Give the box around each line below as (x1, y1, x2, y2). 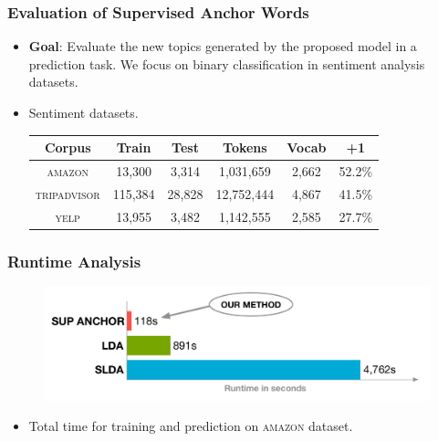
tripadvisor (35, 184, 100, 203)
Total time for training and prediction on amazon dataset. (28, 416, 353, 436)
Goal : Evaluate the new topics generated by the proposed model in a (28, 37, 417, 56)
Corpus (44, 138, 91, 157)
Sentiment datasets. (28, 103, 139, 121)
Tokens (223, 138, 267, 157)
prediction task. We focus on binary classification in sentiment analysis (28, 54, 425, 73)
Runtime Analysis (7, 249, 141, 272)
